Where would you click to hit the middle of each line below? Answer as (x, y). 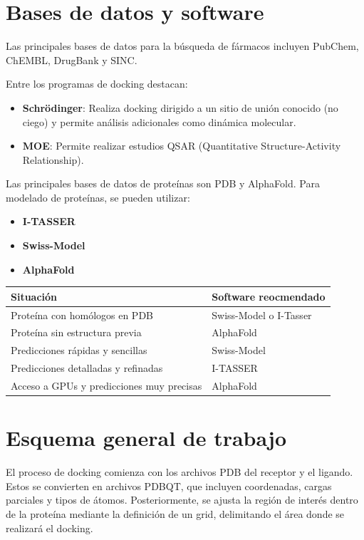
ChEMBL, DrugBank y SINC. (72, 59)
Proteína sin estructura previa (76, 332)
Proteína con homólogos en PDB (82, 315)
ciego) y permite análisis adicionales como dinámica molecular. (159, 121)
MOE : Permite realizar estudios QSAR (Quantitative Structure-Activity (182, 146)
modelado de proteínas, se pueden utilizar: (98, 197)
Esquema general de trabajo (146, 438)
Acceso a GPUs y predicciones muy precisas (106, 385)
